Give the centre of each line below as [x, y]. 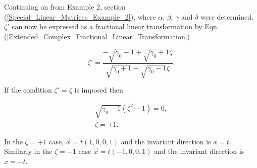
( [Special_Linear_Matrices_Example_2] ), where [80, 16]
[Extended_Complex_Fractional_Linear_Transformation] [97, 36]
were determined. [227, 16]
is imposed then [99, 90]
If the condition [28, 90]
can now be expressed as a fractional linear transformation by [107, 26]
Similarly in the [28, 151]
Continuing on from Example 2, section [65, 7]
